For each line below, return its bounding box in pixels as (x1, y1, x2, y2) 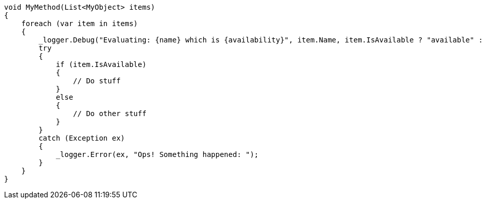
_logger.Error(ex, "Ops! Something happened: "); (56, 150, 259, 159)
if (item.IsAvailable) (56, 60, 147, 69)
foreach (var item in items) (21, 19, 138, 28)
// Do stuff (73, 77, 121, 85)
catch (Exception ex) (38, 134, 125, 142)
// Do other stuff (73, 109, 147, 118)
